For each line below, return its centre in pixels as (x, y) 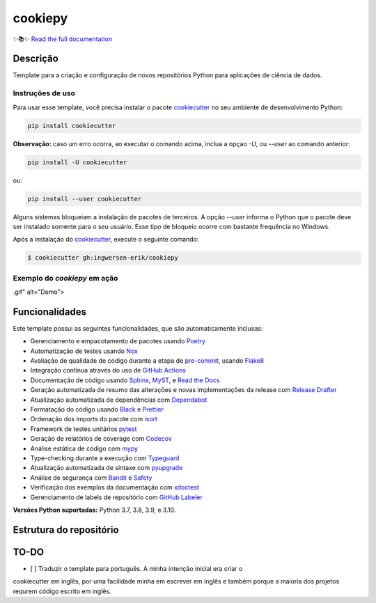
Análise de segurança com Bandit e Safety (91, 478)
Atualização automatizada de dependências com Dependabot (119, 400)
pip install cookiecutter (72, 126)
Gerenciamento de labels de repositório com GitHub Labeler (117, 497)
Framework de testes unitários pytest (84, 429)
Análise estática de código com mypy (84, 448)
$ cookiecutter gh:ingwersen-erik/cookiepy (103, 258)
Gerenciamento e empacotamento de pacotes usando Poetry (118, 341)
